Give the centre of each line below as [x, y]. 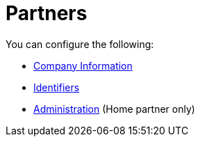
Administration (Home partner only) [114, 109]
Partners [47, 13]
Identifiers [57, 87]
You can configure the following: [80, 44]
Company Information [83, 65]
